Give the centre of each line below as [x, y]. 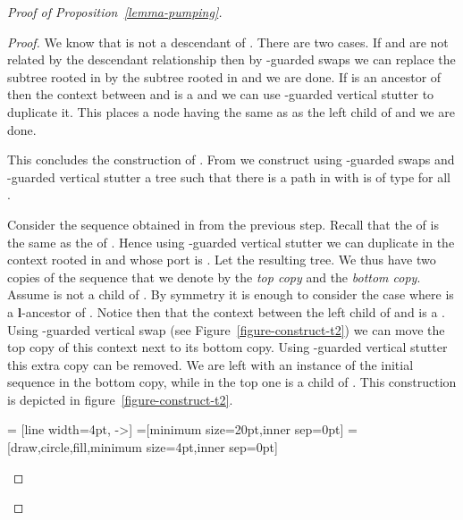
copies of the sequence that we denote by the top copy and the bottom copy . [214, 277]
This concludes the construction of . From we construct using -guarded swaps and [231, 159]
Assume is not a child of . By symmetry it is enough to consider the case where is [231, 294]
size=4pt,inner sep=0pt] [212, 447]
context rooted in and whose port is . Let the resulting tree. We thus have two [222, 260]
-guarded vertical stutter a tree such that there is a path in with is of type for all [229, 176]
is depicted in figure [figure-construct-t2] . [120, 399]
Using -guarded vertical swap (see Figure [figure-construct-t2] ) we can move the [226, 329]
